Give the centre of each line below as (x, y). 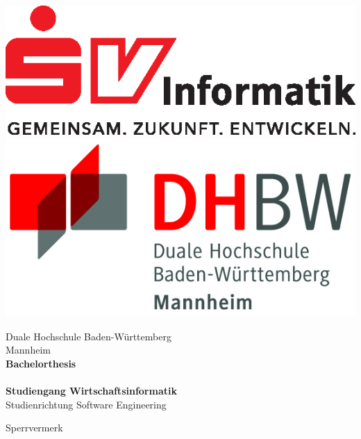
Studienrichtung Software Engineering (86, 404)
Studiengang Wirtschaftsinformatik (91, 390)
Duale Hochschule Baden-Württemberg (89, 336)
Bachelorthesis (41, 363)
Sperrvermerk (34, 428)
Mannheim (28, 350)
